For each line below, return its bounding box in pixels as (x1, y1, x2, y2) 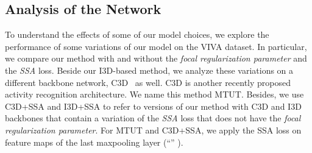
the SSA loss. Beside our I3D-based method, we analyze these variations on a (5, 63, 294, 76)
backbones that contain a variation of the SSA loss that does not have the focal (5, 112, 301, 124)
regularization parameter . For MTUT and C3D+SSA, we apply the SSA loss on (5, 123, 302, 136)
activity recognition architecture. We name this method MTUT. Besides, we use (5, 88, 304, 101)
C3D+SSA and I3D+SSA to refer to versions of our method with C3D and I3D (5, 99, 302, 112)
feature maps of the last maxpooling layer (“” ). (5, 135, 183, 148)
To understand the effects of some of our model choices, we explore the (5, 28, 269, 41)
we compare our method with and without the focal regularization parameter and (5, 52, 307, 65)
